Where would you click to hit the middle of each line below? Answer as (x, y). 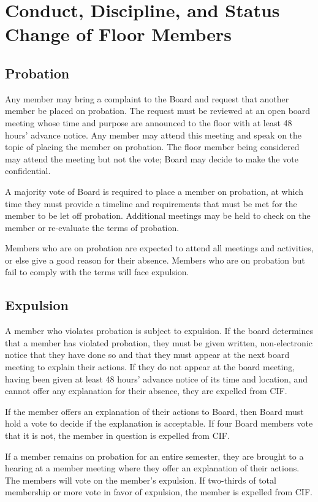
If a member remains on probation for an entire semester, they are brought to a (154, 456)
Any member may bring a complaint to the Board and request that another (147, 98)
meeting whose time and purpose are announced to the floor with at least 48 (149, 122)
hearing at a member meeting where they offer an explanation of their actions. (152, 468)
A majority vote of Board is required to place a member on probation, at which (154, 191)
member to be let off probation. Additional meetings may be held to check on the (158, 215)
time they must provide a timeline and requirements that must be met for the (151, 203)
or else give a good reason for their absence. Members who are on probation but (155, 260)
